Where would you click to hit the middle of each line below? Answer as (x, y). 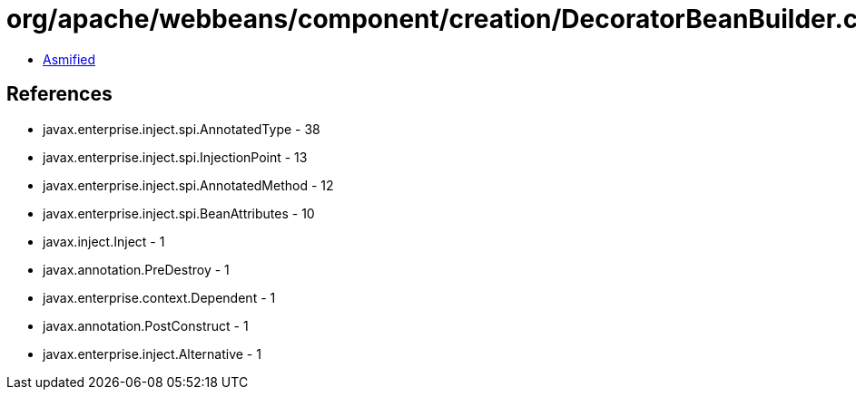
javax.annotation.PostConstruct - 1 (146, 325)
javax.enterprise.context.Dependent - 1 (159, 297)
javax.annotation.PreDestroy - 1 (136, 269)
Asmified (69, 59)
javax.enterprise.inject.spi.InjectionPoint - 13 (175, 157)
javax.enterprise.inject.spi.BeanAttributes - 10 (179, 213)
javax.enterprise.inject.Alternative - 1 (152, 353)
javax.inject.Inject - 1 (104, 241)
